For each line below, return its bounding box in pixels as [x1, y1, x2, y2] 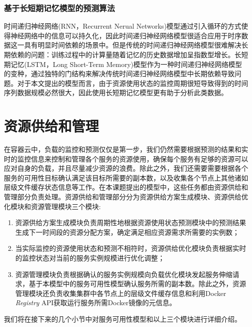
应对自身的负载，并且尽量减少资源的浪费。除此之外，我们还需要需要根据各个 [4, 163, 248, 173]
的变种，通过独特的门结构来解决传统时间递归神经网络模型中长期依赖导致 [4, 68, 235, 79]
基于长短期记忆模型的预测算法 [4, 1, 115, 14]
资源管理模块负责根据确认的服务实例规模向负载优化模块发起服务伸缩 [15, 269, 233, 279]
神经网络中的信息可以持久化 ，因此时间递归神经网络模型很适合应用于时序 [10, 30, 241, 40]
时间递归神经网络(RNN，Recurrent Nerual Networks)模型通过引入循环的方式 [4, 21, 241, 31]
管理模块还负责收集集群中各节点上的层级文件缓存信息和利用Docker [15, 288, 226, 298]
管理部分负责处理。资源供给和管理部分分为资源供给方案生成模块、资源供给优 [4, 192, 248, 202]
